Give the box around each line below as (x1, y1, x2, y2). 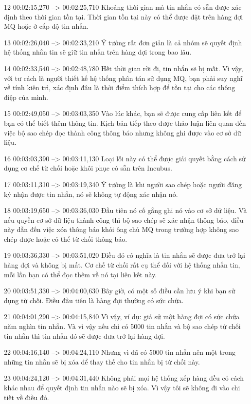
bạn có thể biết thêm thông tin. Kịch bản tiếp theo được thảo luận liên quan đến (4, 117, 246, 128)
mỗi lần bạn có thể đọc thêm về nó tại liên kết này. (4, 269, 157, 279)
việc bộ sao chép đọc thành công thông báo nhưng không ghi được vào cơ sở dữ (4, 127, 241, 137)
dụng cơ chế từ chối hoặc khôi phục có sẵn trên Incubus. (4, 163, 172, 173)
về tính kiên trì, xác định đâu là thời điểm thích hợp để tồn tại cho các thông (4, 82, 235, 93)
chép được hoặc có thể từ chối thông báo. (4, 233, 127, 244)
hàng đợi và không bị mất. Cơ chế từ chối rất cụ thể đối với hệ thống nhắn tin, (4, 260, 240, 270)
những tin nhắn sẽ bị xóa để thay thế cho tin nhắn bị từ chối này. (4, 356, 200, 366)
